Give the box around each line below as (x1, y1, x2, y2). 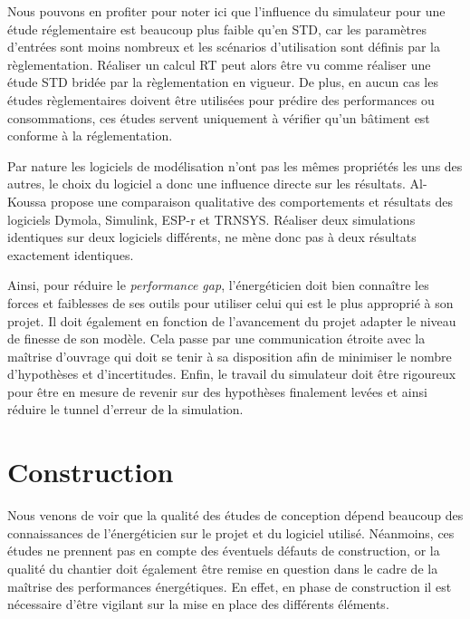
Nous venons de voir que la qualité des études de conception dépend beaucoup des (7, 506, 464, 525)
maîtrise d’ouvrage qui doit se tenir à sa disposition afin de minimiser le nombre (7, 346, 452, 365)
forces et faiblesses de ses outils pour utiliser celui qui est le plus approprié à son (7, 293, 454, 312)
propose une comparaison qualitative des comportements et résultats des (50, 191, 453, 210)
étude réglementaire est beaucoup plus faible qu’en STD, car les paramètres (7, 19, 427, 38)
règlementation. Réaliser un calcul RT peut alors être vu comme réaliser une (7, 54, 431, 73)
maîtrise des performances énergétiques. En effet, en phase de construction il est (7, 576, 452, 595)
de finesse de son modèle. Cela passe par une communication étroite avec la (7, 329, 426, 348)
